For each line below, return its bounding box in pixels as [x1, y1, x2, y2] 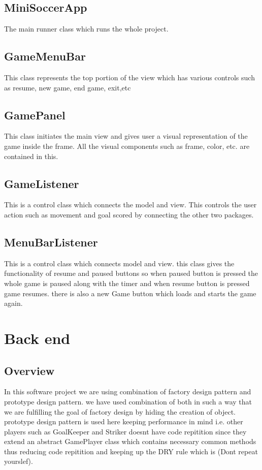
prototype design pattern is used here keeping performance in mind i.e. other [4, 416, 243, 427]
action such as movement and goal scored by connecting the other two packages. [4, 209, 254, 220]
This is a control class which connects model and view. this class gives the [4, 258, 235, 268]
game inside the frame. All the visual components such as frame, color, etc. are [4, 140, 250, 151]
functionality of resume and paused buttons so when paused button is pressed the [4, 268, 258, 278]
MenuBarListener [4, 234, 98, 249]
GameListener [4, 175, 79, 191]
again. [4, 298, 23, 308]
